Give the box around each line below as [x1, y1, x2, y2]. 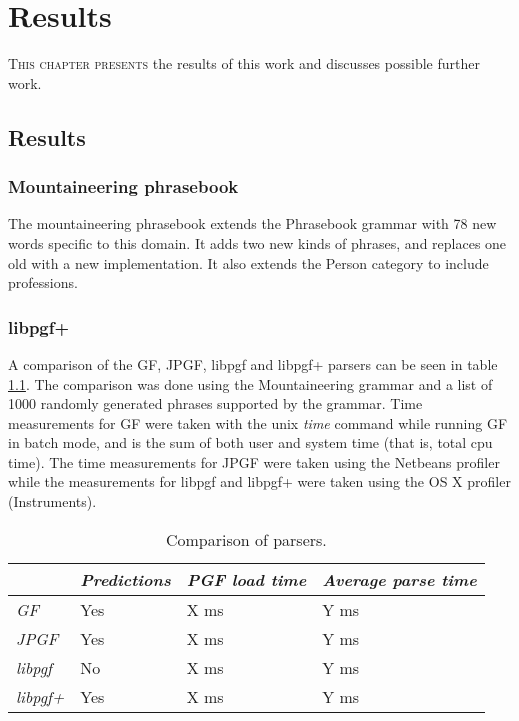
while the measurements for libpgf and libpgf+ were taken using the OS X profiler [8, 471, 511, 492]
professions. [8, 272, 78, 293]
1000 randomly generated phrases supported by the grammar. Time [8, 393, 423, 414]
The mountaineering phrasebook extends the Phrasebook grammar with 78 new [8, 213, 497, 234]
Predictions [80, 567, 171, 591]
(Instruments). [8, 491, 97, 512]
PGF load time [186, 567, 307, 591]
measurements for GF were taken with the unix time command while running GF [8, 412, 508, 433]
